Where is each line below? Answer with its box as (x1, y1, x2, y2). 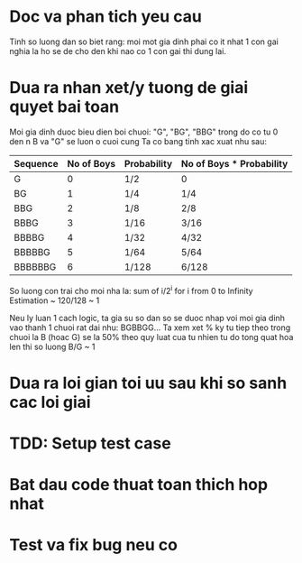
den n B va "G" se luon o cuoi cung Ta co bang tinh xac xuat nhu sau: (9, 135, 268, 146)
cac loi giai (9, 392, 92, 412)
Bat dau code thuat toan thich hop (9, 475, 269, 495)
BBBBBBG (14, 260, 57, 272)
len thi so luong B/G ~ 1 (9, 341, 96, 352)
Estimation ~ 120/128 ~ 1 (9, 295, 100, 306)
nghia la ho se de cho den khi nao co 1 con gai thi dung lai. (9, 45, 227, 56)
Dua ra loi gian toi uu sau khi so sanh (9, 373, 288, 393)
